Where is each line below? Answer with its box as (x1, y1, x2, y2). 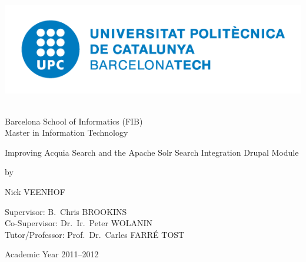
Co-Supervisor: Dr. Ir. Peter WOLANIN (5, 217, 152, 229)
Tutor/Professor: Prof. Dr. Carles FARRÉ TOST (5, 228, 185, 240)
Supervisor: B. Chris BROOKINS (5, 205, 127, 217)
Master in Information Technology (5, 126, 128, 139)
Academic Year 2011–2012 (5, 248, 99, 260)
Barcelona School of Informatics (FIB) (5, 115, 143, 127)
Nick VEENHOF (5, 185, 65, 197)
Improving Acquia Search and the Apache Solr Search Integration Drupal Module (5, 146, 299, 158)
